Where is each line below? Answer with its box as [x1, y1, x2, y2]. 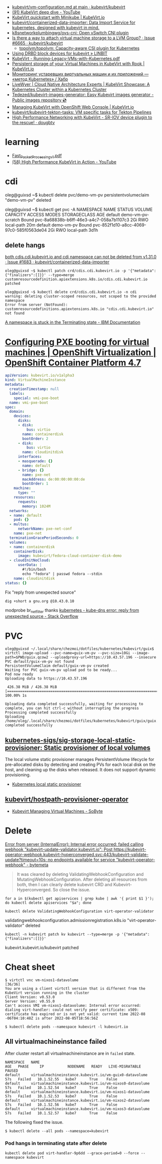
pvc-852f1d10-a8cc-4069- [93, 222, 147, 227]
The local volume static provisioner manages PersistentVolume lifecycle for [5, 757, 154, 762]
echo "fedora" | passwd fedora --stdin [22, 571, 103, 576]
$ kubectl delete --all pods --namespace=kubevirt [5, 1129, 109, 1133]
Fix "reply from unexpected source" [5, 589, 76, 595]
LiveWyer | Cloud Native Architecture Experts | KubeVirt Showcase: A [12, 81, 150, 87]
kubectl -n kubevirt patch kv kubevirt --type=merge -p [5, 932, 120, 937]
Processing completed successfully [5, 710, 77, 715]
